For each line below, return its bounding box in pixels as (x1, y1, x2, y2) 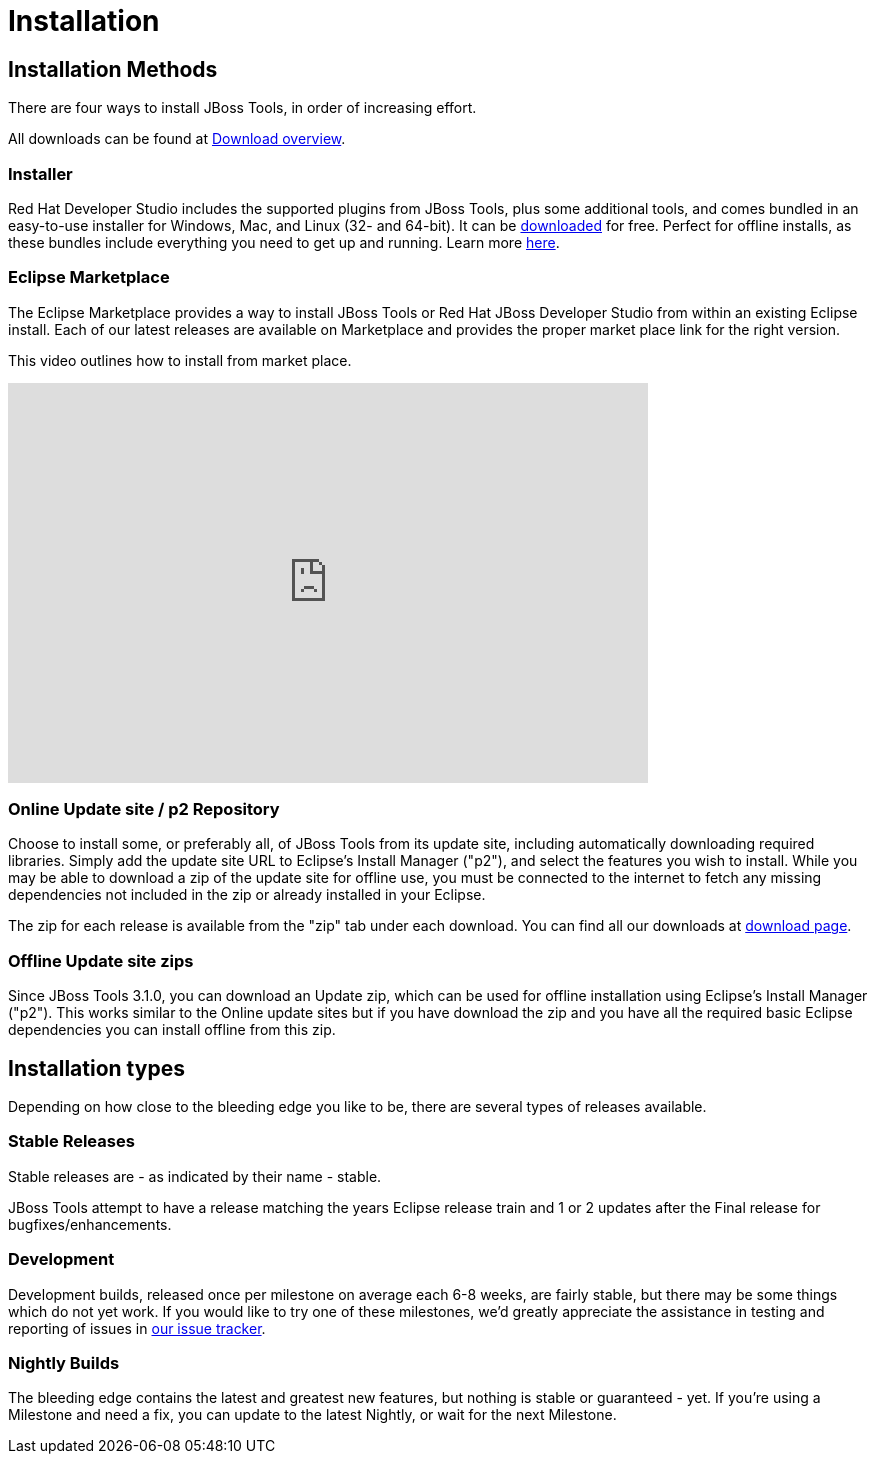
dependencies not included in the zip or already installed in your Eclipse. (8, 886, 486, 904)
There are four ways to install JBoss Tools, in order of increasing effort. (8, 99, 477, 117)
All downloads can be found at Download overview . (8, 130, 346, 148)
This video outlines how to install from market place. (8, 351, 352, 369)
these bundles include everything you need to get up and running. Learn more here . (8, 233, 560, 251)
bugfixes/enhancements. (8, 1215, 172, 1233)
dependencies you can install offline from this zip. (8, 1021, 336, 1039)
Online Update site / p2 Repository (8, 799, 280, 820)
